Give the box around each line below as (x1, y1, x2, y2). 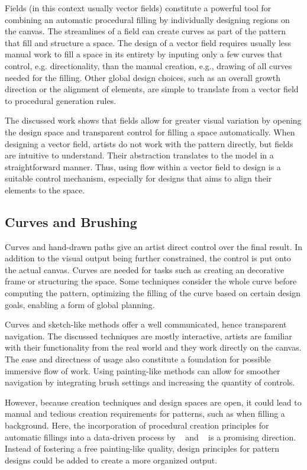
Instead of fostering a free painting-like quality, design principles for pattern (5, 442, 280, 455)
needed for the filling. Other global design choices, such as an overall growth (5, 71, 280, 83)
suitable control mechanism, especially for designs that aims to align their (5, 172, 272, 184)
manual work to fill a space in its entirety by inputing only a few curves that (5, 48, 283, 60)
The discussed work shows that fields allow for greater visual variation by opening (5, 114, 302, 127)
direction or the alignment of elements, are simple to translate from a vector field (5, 83, 299, 95)
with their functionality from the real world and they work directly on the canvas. (5, 341, 302, 354)
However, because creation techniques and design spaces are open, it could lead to (5, 396, 302, 408)
